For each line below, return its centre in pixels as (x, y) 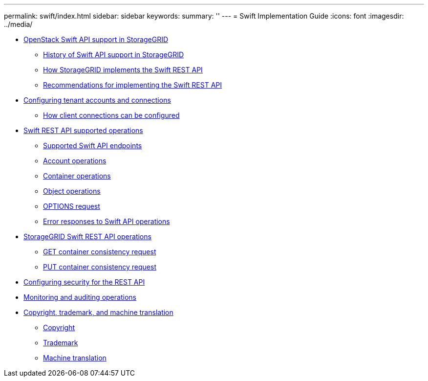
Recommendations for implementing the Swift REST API (133, 85)
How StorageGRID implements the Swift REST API (123, 70)
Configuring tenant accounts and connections (97, 100)
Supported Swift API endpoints (93, 146)
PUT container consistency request (100, 267)
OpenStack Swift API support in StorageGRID (96, 39)
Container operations (77, 176)
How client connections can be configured (111, 115)
